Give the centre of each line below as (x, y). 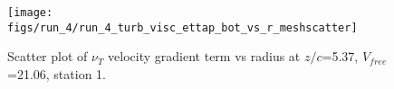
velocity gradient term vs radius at (204, 56)
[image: (30, 13)
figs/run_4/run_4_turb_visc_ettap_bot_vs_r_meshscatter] (183, 27)
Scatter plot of (48, 56)
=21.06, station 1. (57, 73)
